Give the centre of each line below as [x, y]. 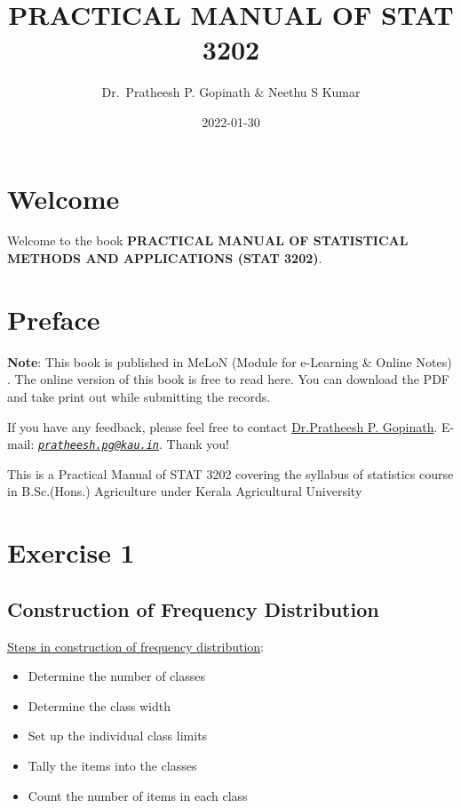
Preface [54, 319]
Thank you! [198, 444]
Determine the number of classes [116, 676]
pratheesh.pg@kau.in [99, 446]
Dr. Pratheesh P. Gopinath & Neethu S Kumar [231, 92]
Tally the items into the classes [112, 765]
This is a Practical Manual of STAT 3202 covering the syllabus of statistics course [230, 473]
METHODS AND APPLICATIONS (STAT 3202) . [165, 258]
